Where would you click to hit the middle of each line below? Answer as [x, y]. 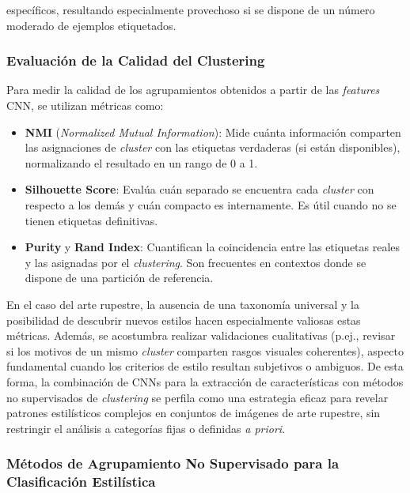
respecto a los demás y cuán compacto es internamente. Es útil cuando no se [211, 204]
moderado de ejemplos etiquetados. [91, 25]
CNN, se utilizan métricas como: [85, 105]
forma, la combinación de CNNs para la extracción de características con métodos [205, 381]
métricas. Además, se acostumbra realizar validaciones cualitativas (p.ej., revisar [201, 335]
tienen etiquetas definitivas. [91, 220]
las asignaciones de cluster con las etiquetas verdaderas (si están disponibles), [213, 147]
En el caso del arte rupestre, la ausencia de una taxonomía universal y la [183, 304]
